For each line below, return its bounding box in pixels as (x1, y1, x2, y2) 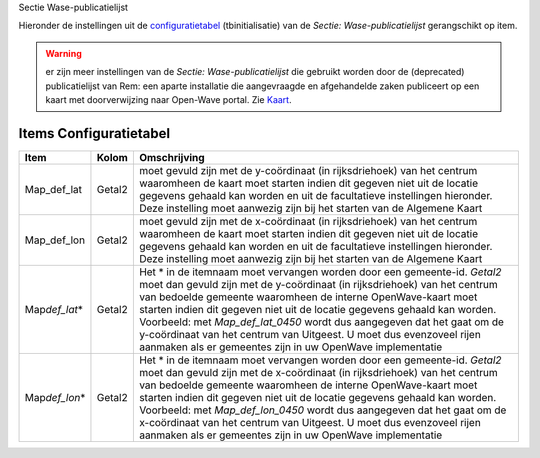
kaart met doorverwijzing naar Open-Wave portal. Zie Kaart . (45, 93, 292, 105)
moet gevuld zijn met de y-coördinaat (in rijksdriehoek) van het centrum (138, 163, 478, 177)
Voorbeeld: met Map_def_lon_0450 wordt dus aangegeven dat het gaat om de (138, 403, 507, 417)
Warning (45, 47, 82, 59)
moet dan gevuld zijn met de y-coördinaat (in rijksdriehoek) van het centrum (138, 277, 499, 291)
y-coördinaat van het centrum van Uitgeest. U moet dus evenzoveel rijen (138, 327, 482, 341)
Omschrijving (138, 150, 205, 164)
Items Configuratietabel (18, 125, 170, 142)
